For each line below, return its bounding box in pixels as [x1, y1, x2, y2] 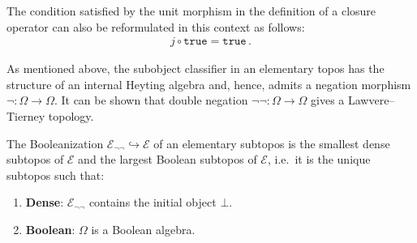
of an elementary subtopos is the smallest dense [153, 134, 390, 151]
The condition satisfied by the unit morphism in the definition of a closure [6, 2, 376, 19]
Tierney [6, 108, 45, 124]
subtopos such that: [6, 166, 105, 183]
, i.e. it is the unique [267, 151, 371, 168]
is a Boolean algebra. [91, 220, 196, 237]
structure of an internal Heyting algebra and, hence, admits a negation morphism [6, 75, 411, 92]
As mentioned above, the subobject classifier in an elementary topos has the [6, 60, 385, 77]
